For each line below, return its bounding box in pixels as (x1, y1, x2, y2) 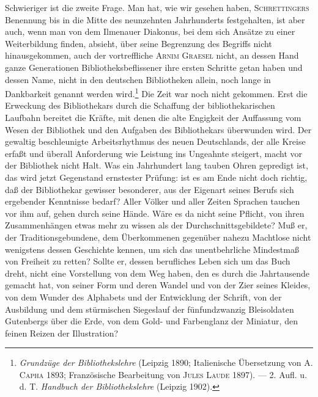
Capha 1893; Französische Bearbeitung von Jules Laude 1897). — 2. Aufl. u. (19, 368, 308, 381)
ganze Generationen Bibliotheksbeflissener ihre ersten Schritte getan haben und (5, 60, 303, 73)
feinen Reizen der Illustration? (5, 326, 119, 339)
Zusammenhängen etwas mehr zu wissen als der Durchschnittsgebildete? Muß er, (5, 219, 308, 231)
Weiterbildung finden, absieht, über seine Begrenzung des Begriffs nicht (5, 37, 272, 49)
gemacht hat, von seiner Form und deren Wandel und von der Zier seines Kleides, (5, 279, 311, 291)
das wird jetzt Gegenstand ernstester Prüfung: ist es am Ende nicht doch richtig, (5, 170, 308, 183)
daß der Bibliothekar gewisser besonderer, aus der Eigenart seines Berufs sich (5, 183, 294, 195)
